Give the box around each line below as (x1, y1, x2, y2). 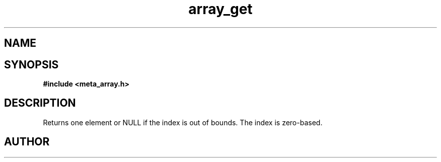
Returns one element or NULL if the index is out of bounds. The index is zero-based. (43, 118, 323, 127)
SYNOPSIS (4, 58, 59, 71)
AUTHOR (4, 135, 50, 148)
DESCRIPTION (4, 97, 76, 110)
